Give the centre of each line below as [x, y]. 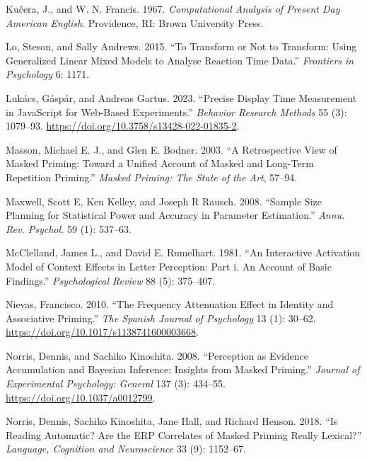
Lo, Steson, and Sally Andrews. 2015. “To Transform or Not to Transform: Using [181, 46]
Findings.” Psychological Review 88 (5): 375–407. [111, 280]
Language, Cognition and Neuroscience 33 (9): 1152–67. [126, 449]
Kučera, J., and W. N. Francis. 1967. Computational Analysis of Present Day [173, 8]
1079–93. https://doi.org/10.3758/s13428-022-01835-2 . [123, 126]
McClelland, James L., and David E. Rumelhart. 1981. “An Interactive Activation [183, 252]
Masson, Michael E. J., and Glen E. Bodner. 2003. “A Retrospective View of [171, 149]
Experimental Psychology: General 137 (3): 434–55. [116, 383]
